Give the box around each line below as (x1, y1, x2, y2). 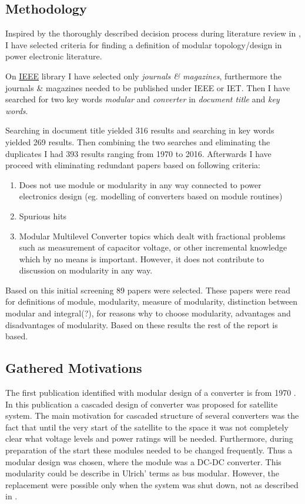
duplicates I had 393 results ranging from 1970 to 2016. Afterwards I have (5, 147, 272, 159)
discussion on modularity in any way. (19, 264, 153, 276)
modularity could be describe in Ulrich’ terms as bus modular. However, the (5, 467, 280, 479)
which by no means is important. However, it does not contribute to (19, 252, 264, 265)
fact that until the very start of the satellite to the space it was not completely (5, 420, 289, 433)
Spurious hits (19, 209, 67, 222)
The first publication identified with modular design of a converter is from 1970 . (5, 386, 296, 399)
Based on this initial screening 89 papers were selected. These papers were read (5, 283, 291, 296)
